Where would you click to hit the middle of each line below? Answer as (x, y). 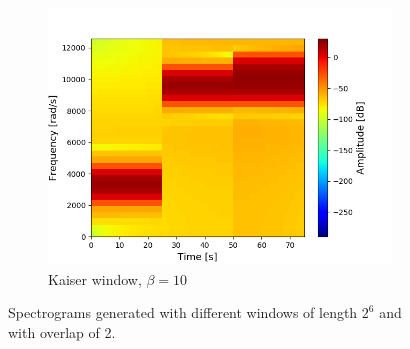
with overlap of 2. (62, 331)
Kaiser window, (95, 278)
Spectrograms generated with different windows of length (183, 312)
